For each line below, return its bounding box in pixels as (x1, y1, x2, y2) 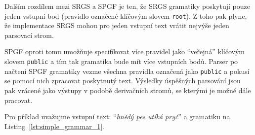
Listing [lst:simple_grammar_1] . (4, 121, 104, 131)
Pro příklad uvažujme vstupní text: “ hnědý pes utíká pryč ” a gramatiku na (4, 111, 230, 122)
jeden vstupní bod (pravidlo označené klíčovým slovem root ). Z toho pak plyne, (4, 10, 247, 21)
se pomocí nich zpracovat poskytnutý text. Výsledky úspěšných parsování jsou (4, 75, 241, 86)
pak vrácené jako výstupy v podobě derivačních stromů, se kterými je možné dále (4, 85, 251, 95)
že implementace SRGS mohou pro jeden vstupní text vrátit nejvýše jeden (4, 20, 229, 31)
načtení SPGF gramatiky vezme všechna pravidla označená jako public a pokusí (4, 66, 250, 76)
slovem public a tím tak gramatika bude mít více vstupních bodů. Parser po (4, 56, 238, 67)
